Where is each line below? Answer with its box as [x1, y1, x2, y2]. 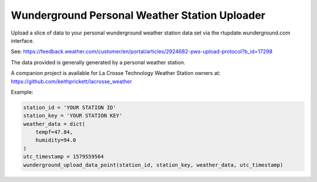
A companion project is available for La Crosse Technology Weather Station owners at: [11, 70, 221, 77]
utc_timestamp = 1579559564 [23, 153, 104, 160]
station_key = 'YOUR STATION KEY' [23, 112, 123, 119]
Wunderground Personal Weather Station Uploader [11, 9, 265, 22]
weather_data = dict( [23, 121, 86, 127]
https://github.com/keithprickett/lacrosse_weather [11, 78, 132, 85]
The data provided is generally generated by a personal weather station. [11, 59, 186, 66]
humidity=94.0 [35, 137, 76, 143]
